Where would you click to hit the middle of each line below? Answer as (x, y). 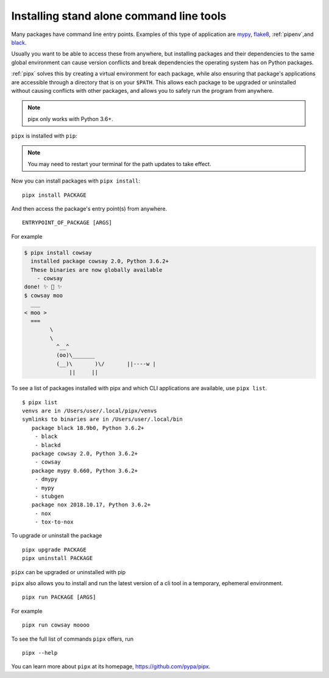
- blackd (48, 445)
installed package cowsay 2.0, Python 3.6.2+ (100, 261)
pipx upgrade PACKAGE (54, 549)
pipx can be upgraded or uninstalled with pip (69, 572)
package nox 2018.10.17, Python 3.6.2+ (91, 505)
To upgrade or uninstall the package (57, 536)
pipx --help (40, 653)
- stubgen (49, 496)
